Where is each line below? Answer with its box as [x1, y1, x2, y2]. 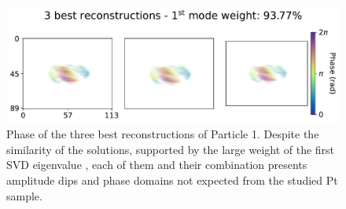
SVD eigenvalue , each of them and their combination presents [6, 156, 307, 173]
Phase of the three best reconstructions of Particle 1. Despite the [6, 126, 319, 142]
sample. [6, 187, 42, 203]
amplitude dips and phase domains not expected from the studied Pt [6, 172, 338, 189]
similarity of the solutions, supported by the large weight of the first [6, 141, 335, 157]
